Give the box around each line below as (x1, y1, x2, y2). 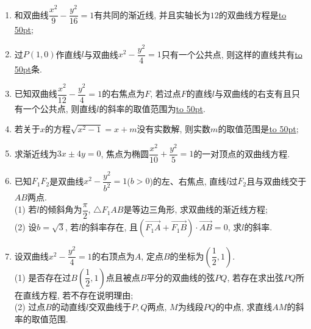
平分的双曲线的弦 (146, 271, 215, 283)
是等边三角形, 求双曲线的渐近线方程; (123, 203, 268, 216)
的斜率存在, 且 (81, 221, 138, 233)
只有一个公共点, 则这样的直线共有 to (161, 48, 302, 60)
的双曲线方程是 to (218, 8, 287, 21)
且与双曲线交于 (246, 174, 307, 187)
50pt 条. (14, 62, 42, 75)
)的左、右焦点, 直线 (149, 174, 227, 187)
